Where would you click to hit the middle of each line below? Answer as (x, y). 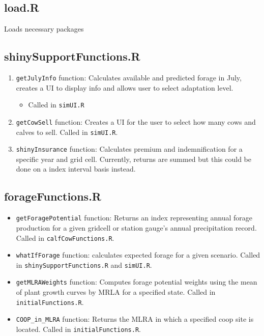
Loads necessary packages (44, 29)
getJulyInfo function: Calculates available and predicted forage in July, (129, 77)
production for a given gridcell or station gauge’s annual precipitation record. (136, 227)
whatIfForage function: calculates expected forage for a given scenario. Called (138, 255)
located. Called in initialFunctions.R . (78, 329)
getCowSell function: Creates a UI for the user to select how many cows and (136, 121)
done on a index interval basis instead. (76, 169)
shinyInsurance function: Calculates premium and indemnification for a (129, 149)
